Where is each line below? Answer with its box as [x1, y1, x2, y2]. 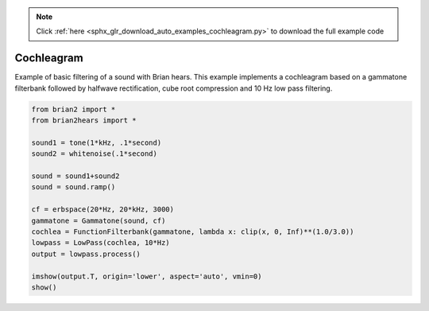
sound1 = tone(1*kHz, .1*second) [31, 138, 162, 147]
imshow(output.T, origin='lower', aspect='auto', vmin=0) [31, 271, 262, 281]
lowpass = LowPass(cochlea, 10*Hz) [31, 239, 170, 247]
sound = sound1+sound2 [31, 172, 120, 181]
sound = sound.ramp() [31, 183, 116, 192]
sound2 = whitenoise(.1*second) [31, 150, 158, 158]
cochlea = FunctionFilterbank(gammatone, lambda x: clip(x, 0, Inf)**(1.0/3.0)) [31, 227, 354, 236]
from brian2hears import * [31, 116, 137, 125]
